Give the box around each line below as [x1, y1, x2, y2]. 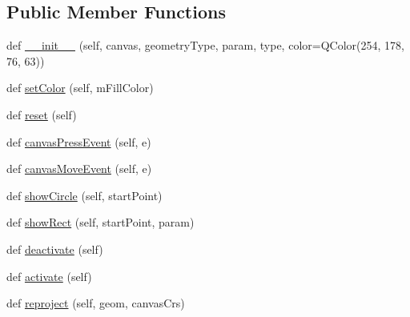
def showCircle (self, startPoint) [6, 187, 163, 203]
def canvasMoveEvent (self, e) [6, 160, 152, 177]
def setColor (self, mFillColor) [6, 79, 154, 96]
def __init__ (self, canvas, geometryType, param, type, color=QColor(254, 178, [6, 37, 404, 54]
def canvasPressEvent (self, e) [6, 133, 151, 150]
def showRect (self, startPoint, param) [6, 214, 195, 231]
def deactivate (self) [6, 240, 103, 257]
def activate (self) [6, 267, 92, 284]
